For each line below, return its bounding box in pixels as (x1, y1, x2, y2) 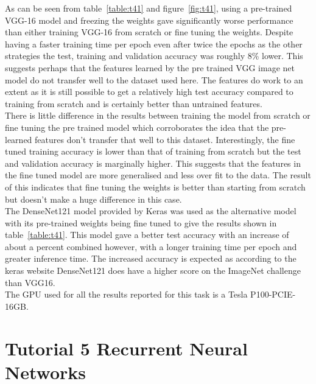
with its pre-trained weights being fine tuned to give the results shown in (5, 216, 277, 229)
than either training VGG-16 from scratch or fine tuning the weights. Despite (5, 26, 293, 38)
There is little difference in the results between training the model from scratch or (5, 109, 311, 122)
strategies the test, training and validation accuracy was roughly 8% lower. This (5, 49, 303, 62)
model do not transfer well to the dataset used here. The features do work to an (5, 73, 303, 86)
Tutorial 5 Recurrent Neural (5, 335, 248, 360)
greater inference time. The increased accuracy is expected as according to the (5, 252, 297, 265)
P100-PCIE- (250, 288, 296, 301)
